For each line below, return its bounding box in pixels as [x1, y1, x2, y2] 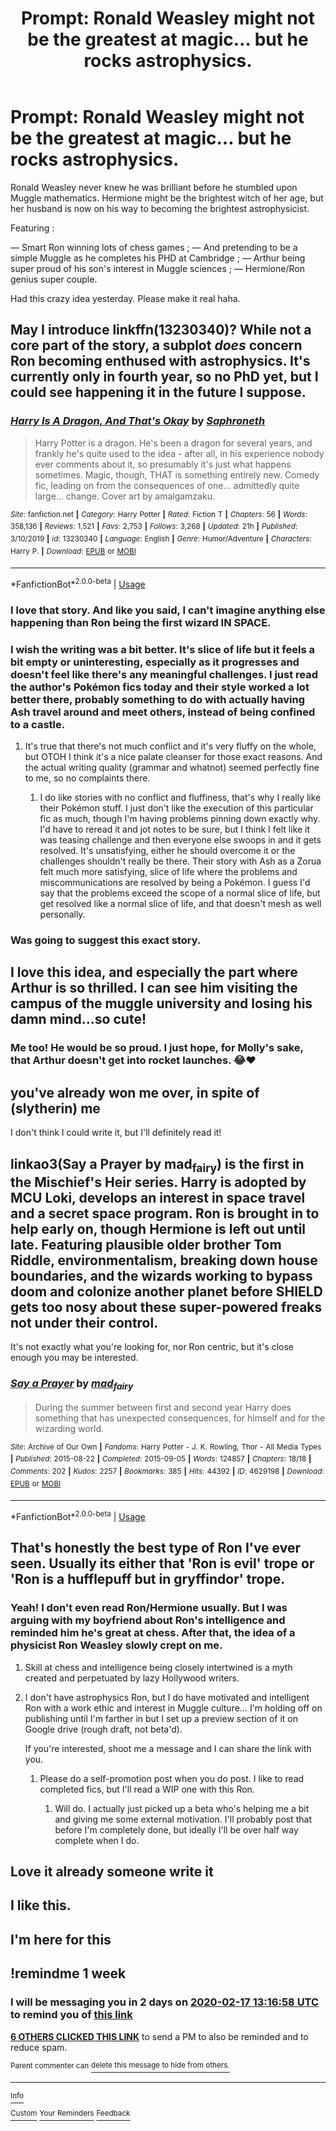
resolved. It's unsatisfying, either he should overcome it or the [39, 845, 296, 857]
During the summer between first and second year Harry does [34, 1401, 292, 1413]
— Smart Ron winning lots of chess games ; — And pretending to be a [10, 241, 298, 253]
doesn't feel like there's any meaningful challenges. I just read [10, 667, 319, 681]
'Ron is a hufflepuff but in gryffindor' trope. [10, 1571, 286, 1588]
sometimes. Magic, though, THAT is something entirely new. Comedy [34, 468, 320, 481]
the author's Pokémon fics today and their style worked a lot [10, 680, 310, 694]
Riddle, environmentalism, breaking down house [10, 1252, 318, 1269]
